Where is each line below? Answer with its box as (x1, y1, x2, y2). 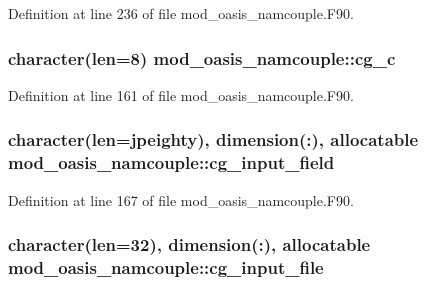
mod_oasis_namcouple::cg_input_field (8, 150, 335, 175)
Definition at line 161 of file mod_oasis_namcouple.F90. (8, 84, 354, 105)
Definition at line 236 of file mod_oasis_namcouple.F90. (8, 3, 354, 23)
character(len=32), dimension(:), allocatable (8, 232, 371, 257)
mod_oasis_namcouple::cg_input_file (8, 254, 324, 279)
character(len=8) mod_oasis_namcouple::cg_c (8, 45, 396, 70)
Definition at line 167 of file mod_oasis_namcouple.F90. (8, 189, 354, 210)
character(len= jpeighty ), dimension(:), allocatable (8, 127, 419, 152)
